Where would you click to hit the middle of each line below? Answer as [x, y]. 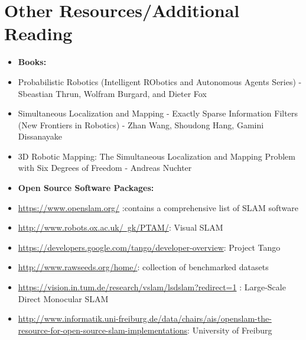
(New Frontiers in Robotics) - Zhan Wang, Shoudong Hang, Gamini [141, 124]
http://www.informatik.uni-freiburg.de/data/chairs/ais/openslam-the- [145, 318]
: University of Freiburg [230, 330]
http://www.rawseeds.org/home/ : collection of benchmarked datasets [143, 267]
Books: [32, 62]
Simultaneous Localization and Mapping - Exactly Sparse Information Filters [158, 113]
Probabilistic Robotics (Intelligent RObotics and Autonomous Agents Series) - [160, 81]
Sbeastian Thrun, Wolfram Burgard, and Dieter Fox [112, 93]
